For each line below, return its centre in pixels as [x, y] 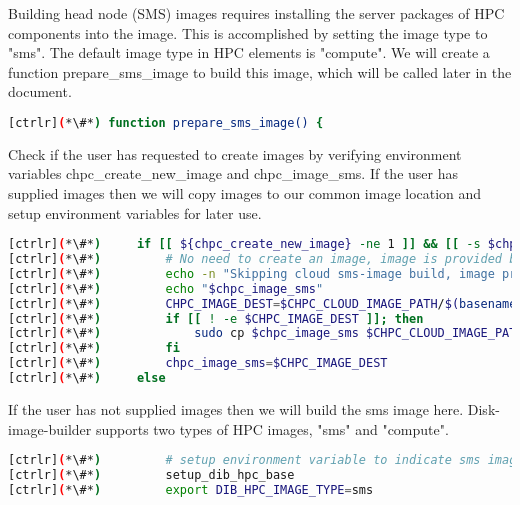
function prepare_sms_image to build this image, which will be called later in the [260, 71]
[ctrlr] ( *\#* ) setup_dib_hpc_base [151, 475]
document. [40, 91]
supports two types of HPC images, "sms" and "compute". [272, 428]
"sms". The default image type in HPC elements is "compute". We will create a [249, 52]
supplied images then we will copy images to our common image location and [245, 193]
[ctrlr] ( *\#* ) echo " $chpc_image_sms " [166, 288]
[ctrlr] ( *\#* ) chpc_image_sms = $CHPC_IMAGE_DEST [198, 363]
